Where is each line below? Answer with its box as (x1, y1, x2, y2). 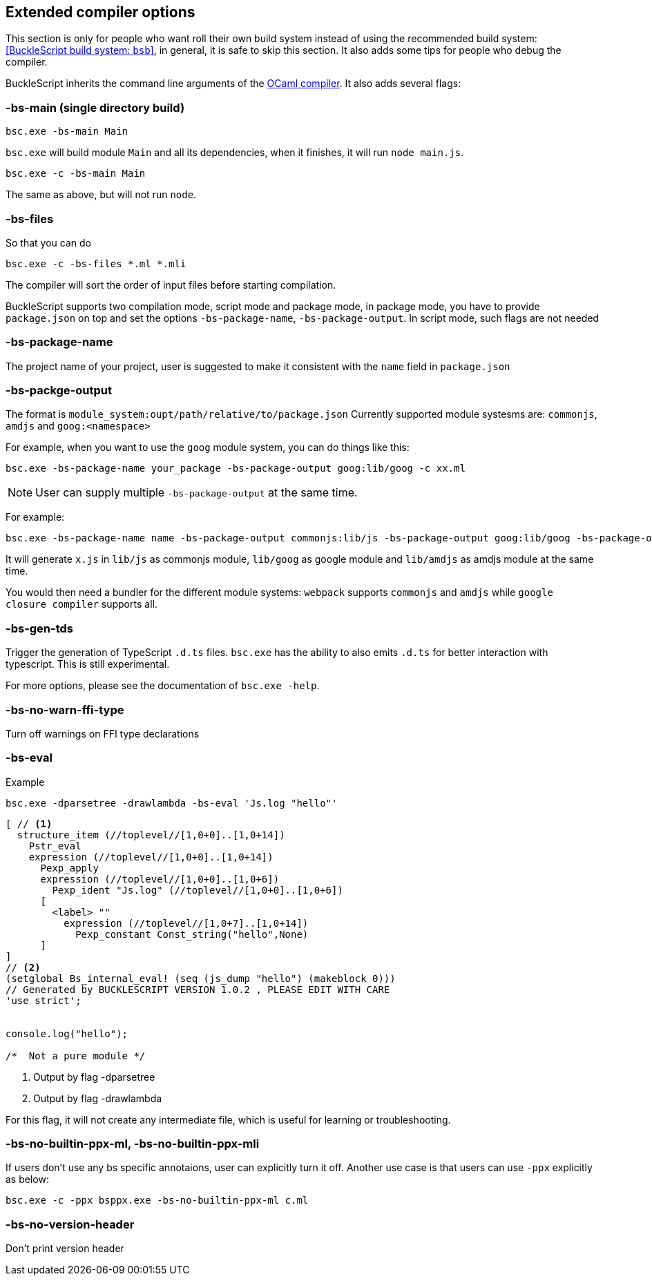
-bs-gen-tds (6, 621, 74, 635)
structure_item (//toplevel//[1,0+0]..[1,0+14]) (17, 829, 285, 840)
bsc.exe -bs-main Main (6, 126, 128, 137)
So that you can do (6, 236, 91, 249)
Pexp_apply (40, 862, 99, 874)
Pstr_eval (28, 840, 81, 851)
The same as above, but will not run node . (6, 189, 197, 201)
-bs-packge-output (6, 383, 112, 398)
